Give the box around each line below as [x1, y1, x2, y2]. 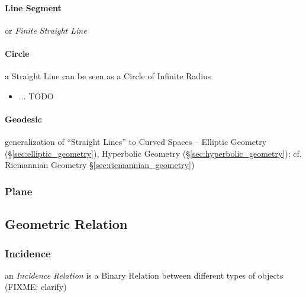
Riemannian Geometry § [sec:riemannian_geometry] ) [5, 159, 195, 171]
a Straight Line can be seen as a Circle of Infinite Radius [5, 70, 211, 82]
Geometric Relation [5, 215, 128, 233]
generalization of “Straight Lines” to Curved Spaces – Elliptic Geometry [5, 135, 267, 148]
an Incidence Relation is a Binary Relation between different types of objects [5, 269, 284, 281]
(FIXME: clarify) [5, 280, 67, 293]
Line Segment [5, 1, 62, 14]
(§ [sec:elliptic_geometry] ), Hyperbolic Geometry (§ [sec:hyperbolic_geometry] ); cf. [5, 147, 302, 159]
